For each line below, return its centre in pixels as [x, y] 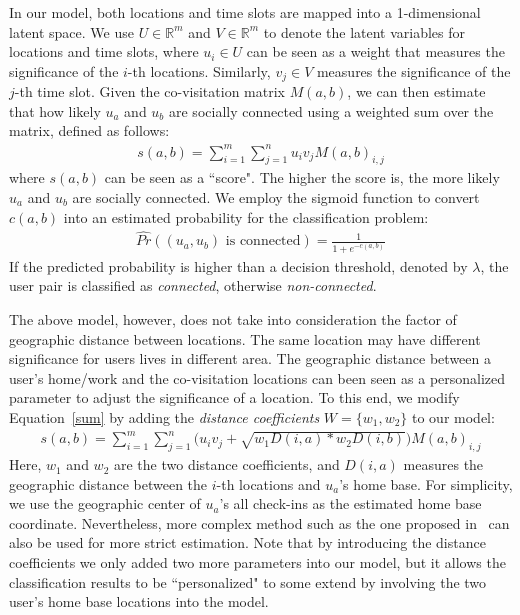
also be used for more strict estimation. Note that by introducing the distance [247, 542]
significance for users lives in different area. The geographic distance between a [250, 358]
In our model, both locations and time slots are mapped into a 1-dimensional [245, 12]
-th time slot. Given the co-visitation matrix [149, 91]
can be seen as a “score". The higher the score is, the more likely [302, 177]
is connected [263, 241]
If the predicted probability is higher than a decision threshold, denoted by [238, 265]
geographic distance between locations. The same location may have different [245, 338]
